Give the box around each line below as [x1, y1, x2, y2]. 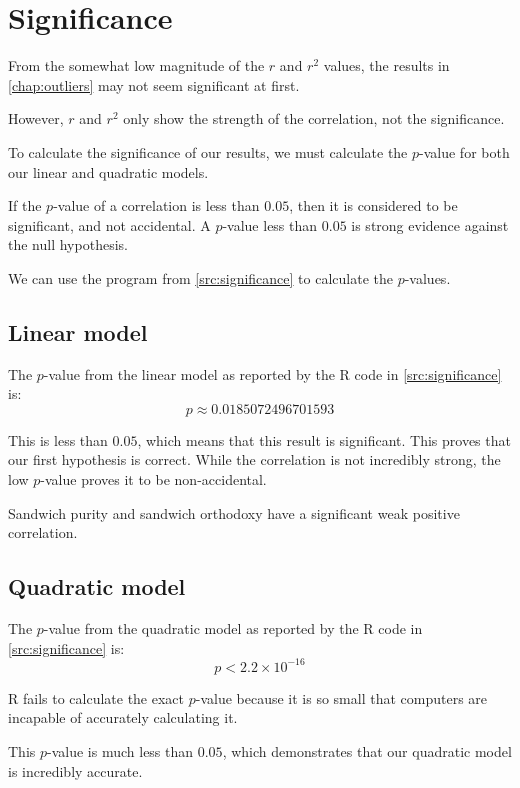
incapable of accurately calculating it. [8, 707, 238, 728]
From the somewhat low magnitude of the [8, 55, 265, 76]
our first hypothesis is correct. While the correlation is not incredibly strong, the [8, 449, 501, 470]
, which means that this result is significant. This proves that [137, 429, 511, 450]
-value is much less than [47, 740, 194, 761]
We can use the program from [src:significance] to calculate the [8, 267, 393, 288]
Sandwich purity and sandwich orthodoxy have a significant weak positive [8, 502, 460, 523]
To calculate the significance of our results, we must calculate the [8, 141, 408, 162]
